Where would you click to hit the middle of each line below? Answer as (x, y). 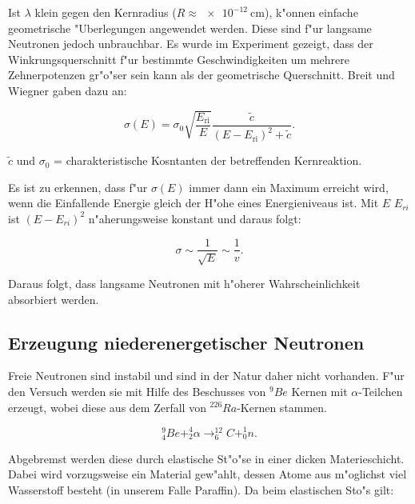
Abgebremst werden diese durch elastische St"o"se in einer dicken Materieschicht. (206, 458)
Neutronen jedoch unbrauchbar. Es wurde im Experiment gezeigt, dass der (191, 44)
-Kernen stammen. (282, 407)
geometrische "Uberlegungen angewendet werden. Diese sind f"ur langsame (190, 28)
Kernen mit (319, 391)
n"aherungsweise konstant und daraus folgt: (195, 218)
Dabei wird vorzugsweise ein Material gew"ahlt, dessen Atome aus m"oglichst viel (207, 474)
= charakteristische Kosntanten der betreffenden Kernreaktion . (208, 160)
